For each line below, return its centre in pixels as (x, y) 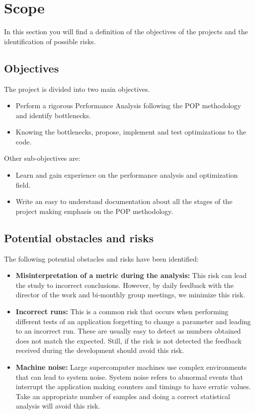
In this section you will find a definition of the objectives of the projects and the (126, 32)
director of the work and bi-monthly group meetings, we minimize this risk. (130, 295)
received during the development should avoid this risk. (100, 350)
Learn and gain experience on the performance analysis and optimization (127, 175)
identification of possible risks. (50, 41)
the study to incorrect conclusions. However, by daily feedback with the (125, 285)
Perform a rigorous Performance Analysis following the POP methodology (128, 105)
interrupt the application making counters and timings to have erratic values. (133, 386)
